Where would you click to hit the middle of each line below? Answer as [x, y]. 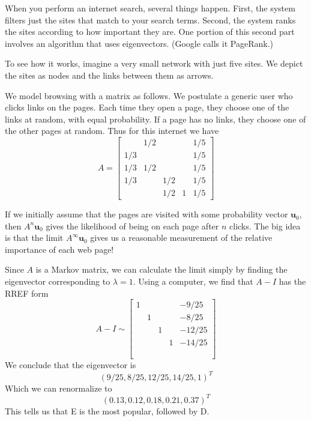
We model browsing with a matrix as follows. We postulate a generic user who [149, 95]
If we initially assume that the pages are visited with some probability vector [146, 214]
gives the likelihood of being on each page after [132, 226]
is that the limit [34, 238]
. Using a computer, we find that [193, 281]
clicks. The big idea [265, 226]
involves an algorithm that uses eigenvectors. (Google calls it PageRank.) [139, 43]
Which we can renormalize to [59, 388]
